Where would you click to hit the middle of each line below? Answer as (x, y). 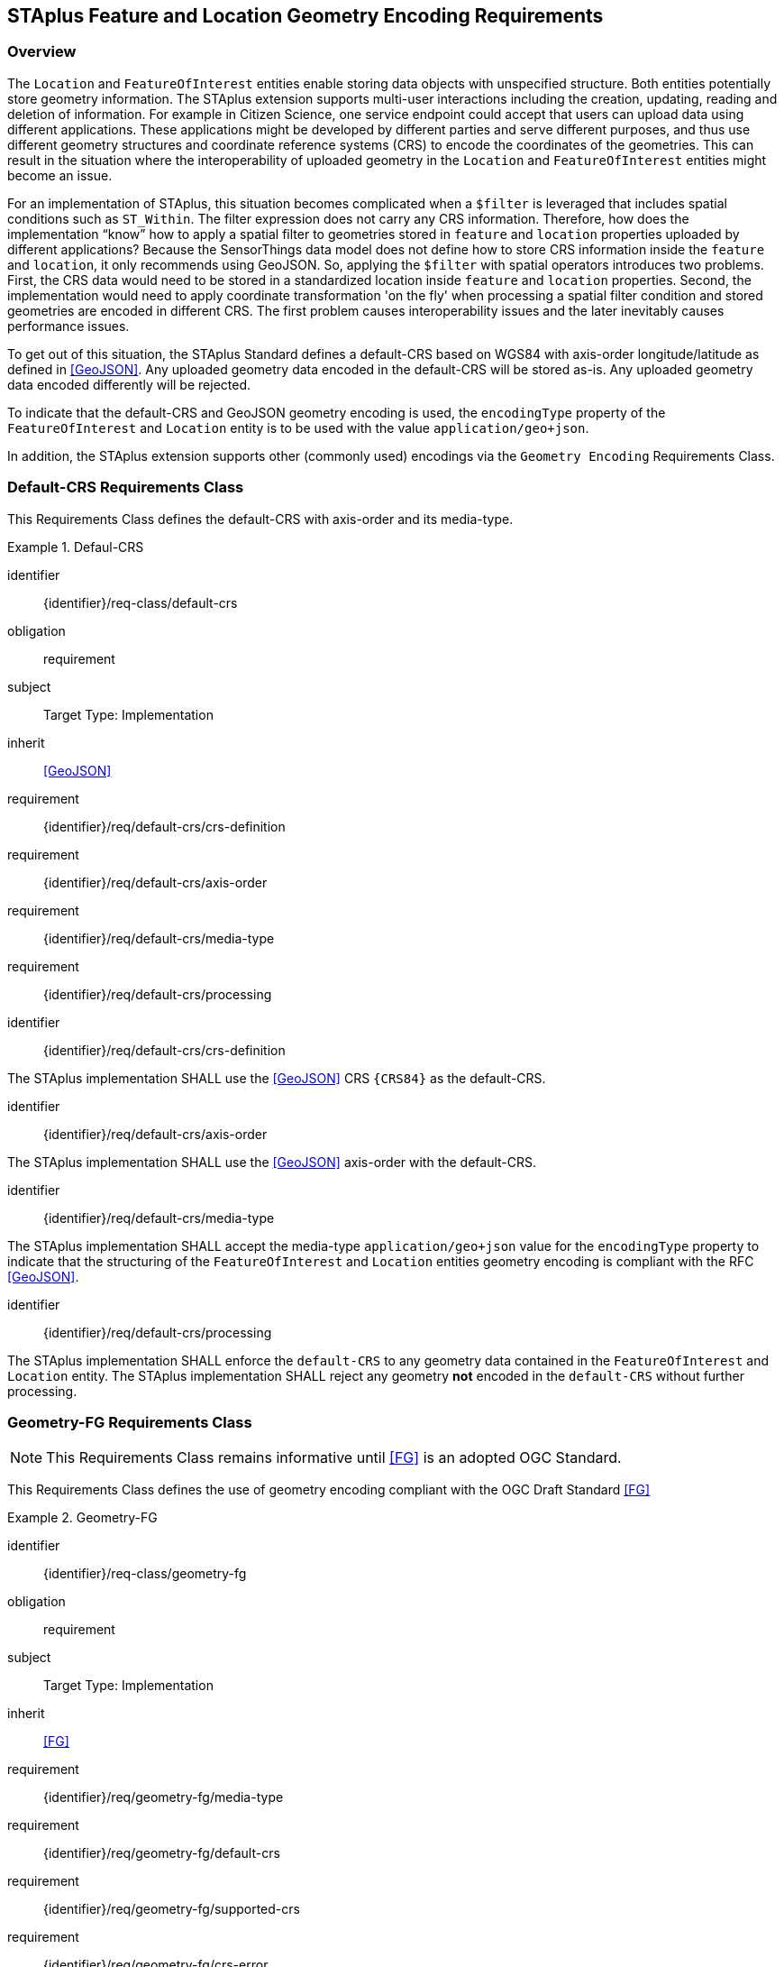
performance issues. (68, 326)
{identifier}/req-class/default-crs (141, 602)
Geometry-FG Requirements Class (130, 1422)
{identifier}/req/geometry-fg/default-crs (162, 1853)
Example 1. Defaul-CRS (76, 547)
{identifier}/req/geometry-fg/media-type (164, 1797)
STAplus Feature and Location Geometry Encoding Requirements (305, 16)
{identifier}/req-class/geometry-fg (145, 1574)
